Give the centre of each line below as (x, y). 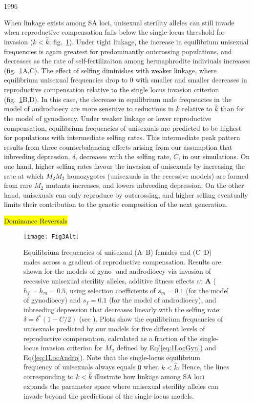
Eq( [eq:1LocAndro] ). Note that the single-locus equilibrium (112, 357)
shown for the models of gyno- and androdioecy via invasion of (117, 271)
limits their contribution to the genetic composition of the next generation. (116, 204)
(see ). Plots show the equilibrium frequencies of (151, 319)
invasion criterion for (72, 348)
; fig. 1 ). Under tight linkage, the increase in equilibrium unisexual (149, 41)
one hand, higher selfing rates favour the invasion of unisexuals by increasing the (124, 166)
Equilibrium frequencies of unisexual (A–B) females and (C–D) (118, 252)
